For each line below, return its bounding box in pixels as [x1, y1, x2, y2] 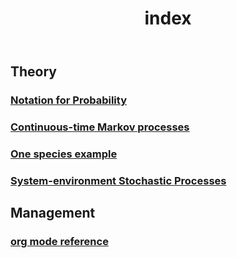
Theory [10, 63, 58, 81]
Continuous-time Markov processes [10, 120, 190, 134]
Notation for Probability [10, 93, 127, 107]
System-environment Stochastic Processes [10, 173, 227, 187]
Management [10, 205, 96, 222]
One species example [10, 147, 118, 161]
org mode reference [10, 235, 109, 249]
